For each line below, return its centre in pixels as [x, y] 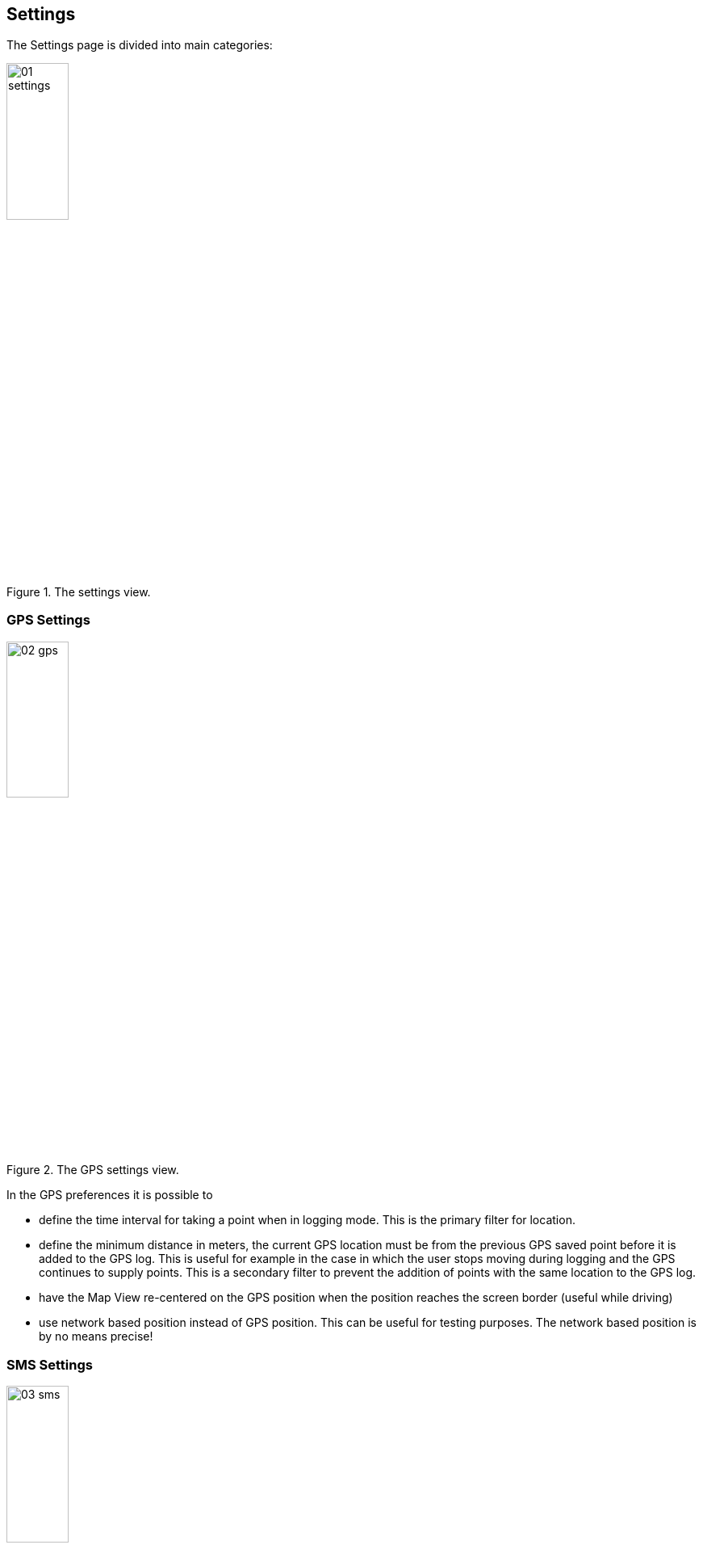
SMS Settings [50, 1364]
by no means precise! [96, 1336]
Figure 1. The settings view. [79, 592]
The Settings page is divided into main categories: [140, 45]
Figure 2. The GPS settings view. [93, 1170]
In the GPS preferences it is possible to [110, 1195]
